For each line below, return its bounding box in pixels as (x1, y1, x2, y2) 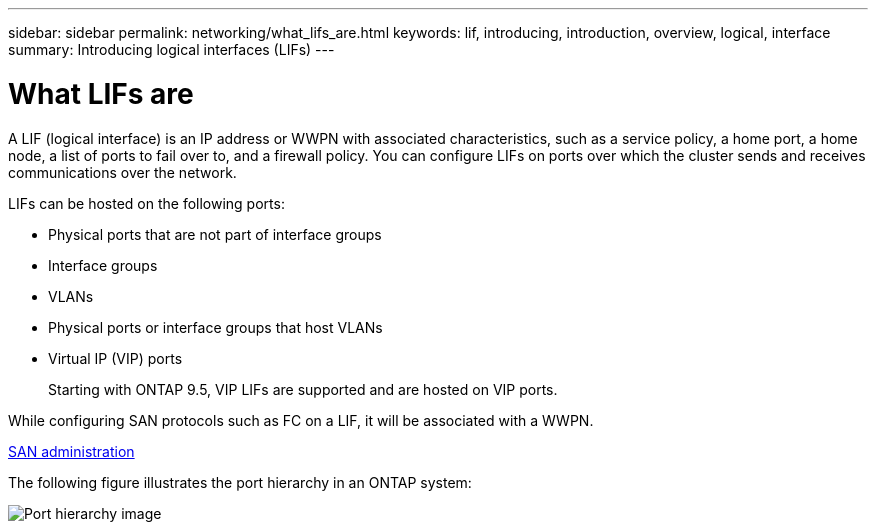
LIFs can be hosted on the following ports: (8, 194, 285, 212)
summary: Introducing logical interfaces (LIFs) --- (8, 41, 335, 58)
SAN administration (8, 442, 135, 460)
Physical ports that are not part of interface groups (48, 225, 382, 243)
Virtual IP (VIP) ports (48, 349, 183, 367)
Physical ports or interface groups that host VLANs (48, 318, 383, 336)
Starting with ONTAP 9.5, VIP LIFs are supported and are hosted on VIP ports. (48, 380, 558, 398)
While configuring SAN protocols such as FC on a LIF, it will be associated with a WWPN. (8, 411, 594, 429)
